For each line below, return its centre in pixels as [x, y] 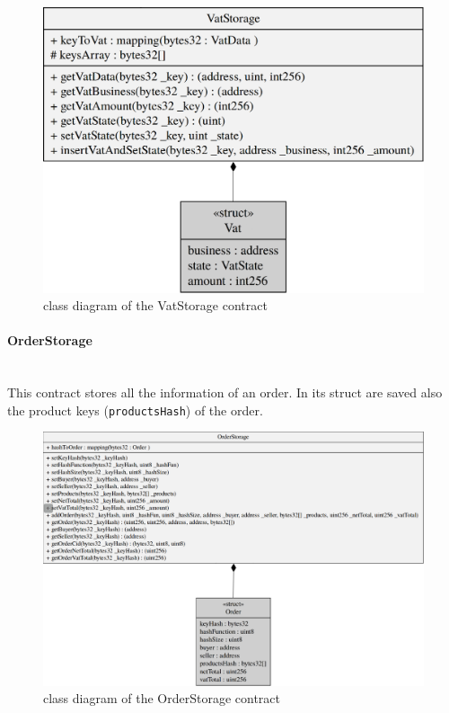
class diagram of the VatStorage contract [155, 305]
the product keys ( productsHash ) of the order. [135, 410]
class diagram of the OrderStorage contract [162, 698]
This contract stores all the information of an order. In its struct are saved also [225, 392]
